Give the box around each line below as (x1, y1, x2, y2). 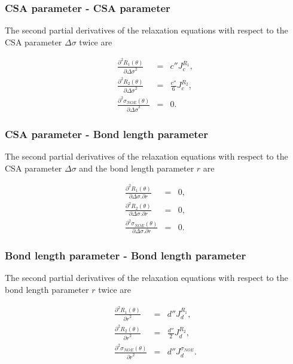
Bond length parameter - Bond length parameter (5, 248, 246, 263)
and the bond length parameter (79, 161, 194, 174)
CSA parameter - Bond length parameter (5, 126, 208, 141)
